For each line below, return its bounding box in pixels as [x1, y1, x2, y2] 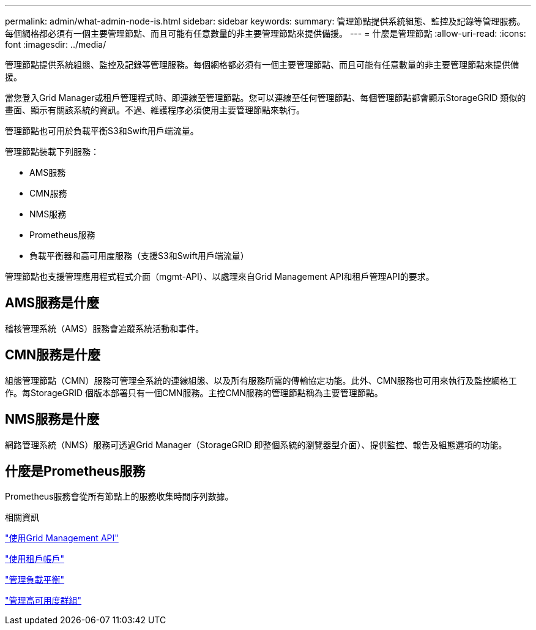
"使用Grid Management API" [5, 533, 119, 544]
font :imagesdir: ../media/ [5, 39, 106, 50]
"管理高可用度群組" [5, 595, 82, 606]
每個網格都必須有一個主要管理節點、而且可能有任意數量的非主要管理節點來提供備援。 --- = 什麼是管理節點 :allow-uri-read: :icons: [5, 28, 526, 39]
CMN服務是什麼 [5, 347, 101, 363]
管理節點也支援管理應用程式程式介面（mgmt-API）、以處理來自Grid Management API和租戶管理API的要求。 [5, 271, 434, 282]
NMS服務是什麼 [5, 411, 100, 427]
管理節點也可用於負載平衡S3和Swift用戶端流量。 [5, 126, 199, 136]
